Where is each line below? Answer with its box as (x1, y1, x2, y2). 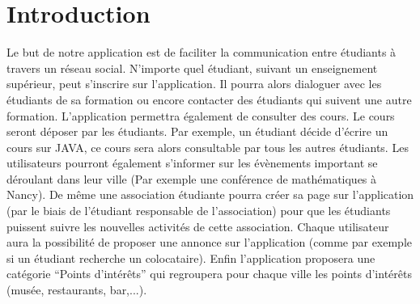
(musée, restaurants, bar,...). (6, 281, 147, 298)
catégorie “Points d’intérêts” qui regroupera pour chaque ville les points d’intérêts (6, 265, 412, 282)
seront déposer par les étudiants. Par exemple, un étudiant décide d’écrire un (6, 123, 388, 140)
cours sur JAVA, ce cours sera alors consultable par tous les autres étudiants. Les (6, 138, 409, 155)
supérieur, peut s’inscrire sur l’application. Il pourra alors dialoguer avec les (6, 75, 382, 92)
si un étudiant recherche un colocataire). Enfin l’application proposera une (6, 249, 375, 266)
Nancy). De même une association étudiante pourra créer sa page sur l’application (6, 186, 414, 203)
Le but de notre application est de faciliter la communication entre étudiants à (6, 44, 397, 61)
